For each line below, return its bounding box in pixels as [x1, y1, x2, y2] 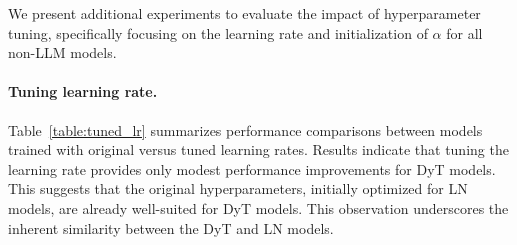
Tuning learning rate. [8, 81, 158, 102]
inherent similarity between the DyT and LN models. [8, 217, 334, 238]
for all [446, 22, 483, 43]
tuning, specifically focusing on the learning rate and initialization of [8, 22, 428, 43]
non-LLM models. [8, 42, 117, 63]
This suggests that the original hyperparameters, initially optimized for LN [8, 178, 468, 199]
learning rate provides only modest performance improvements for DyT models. [8, 158, 496, 179]
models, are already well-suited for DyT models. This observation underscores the [8, 197, 509, 218]
